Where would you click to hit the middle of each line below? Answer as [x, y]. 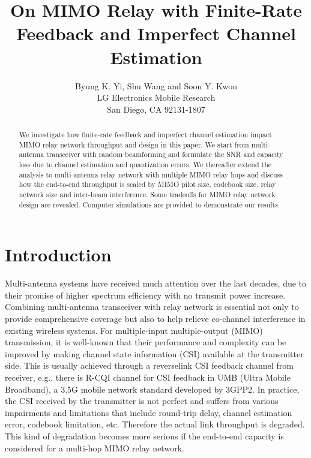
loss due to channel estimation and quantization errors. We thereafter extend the [145, 165]
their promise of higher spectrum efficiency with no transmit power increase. [145, 295]
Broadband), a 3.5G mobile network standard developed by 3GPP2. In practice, [152, 389]
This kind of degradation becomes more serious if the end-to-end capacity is [144, 436]
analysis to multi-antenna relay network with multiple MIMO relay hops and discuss [151, 174]
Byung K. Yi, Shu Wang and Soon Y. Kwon [156, 85]
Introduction [58, 254]
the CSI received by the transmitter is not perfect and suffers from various [142, 401]
